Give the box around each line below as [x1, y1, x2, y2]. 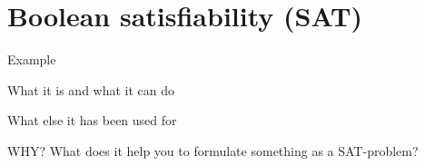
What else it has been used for [7, 111, 177, 130]
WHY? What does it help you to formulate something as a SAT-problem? [7, 141, 419, 160]
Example [7, 50, 56, 69]
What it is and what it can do [7, 80, 175, 99]
